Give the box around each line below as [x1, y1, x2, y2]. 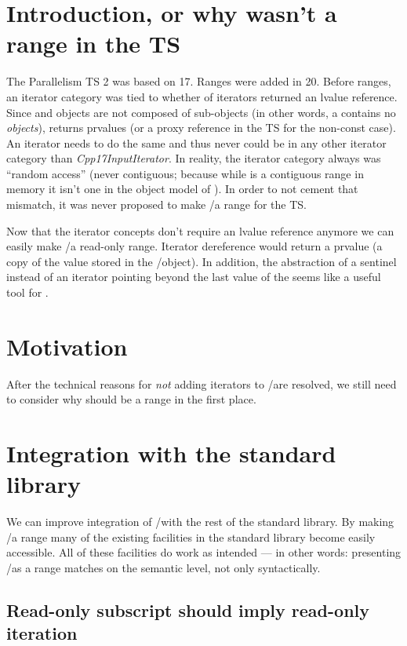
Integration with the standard [6, 437, 336, 469]
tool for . [6, 284, 49, 301]
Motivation [6, 330, 128, 362]
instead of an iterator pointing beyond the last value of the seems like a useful [6, 268, 381, 285]
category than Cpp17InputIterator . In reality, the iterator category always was [6, 150, 381, 166]
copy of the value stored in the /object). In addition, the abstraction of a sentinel [6, 253, 397, 269]
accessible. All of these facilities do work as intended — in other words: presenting [6, 544, 402, 560]
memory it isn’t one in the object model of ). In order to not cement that [6, 181, 358, 197]
